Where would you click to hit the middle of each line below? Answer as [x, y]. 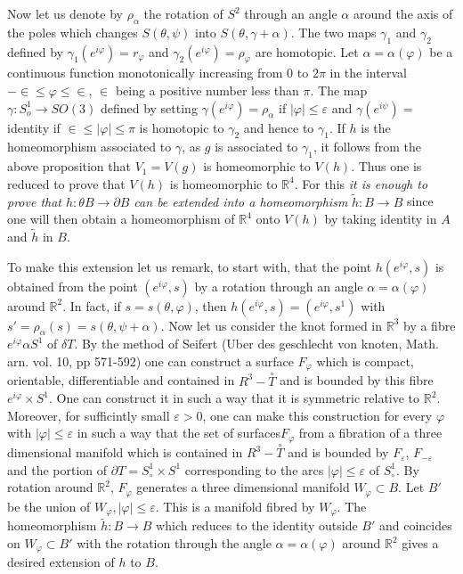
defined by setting [149, 107]
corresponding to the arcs [254, 469]
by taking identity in [381, 219]
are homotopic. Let [307, 51]
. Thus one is [386, 166]
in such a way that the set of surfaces [179, 433]
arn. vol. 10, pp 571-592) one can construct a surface [150, 361]
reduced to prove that [66, 183]
